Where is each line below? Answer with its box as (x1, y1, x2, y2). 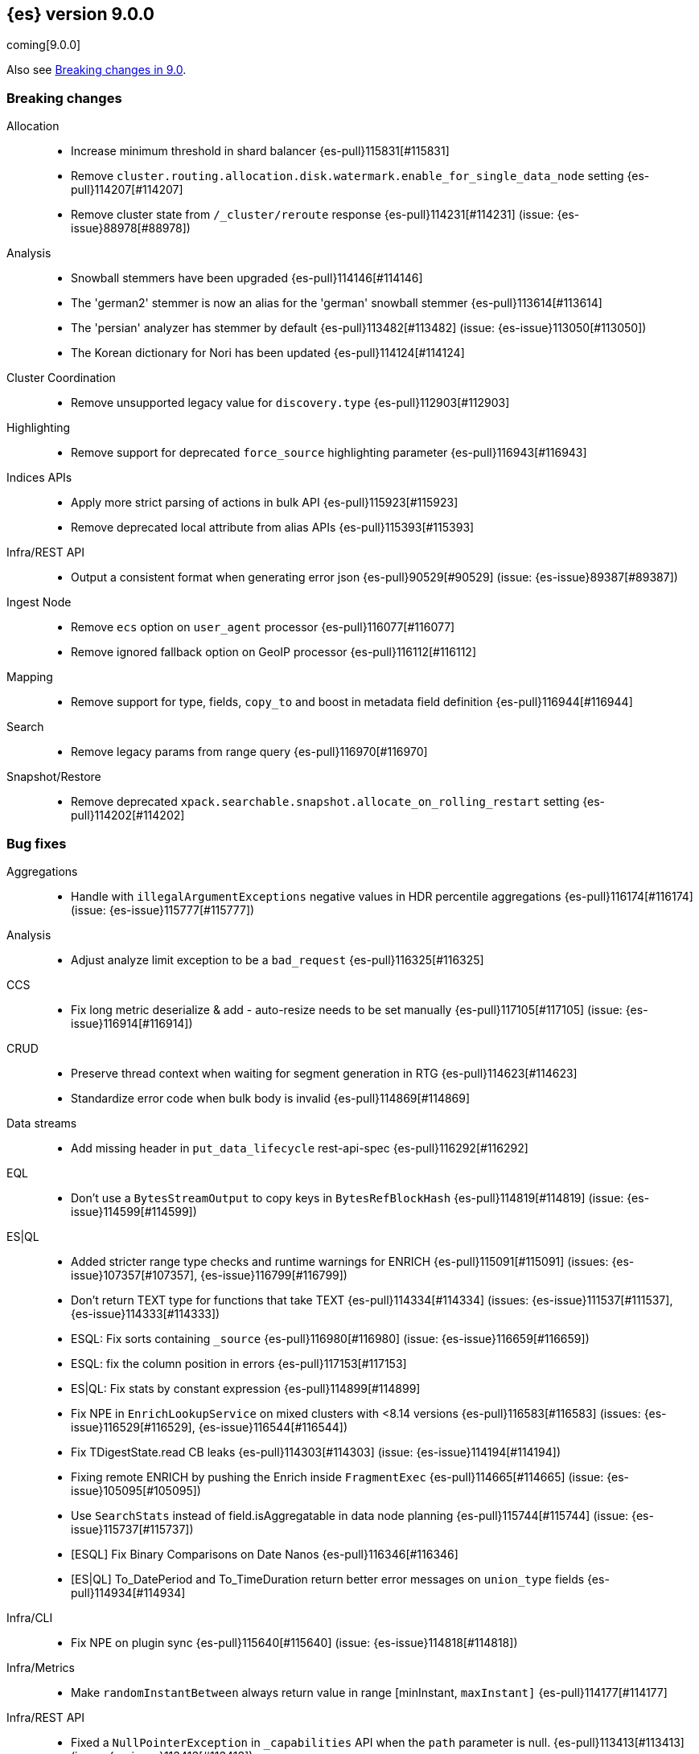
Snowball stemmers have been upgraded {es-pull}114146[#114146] (71, 271, 423, 285)
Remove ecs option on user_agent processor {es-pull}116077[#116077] (71, 620, 455, 635)
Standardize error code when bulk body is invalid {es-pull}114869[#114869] (71, 1091, 471, 1105)
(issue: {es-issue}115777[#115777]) (71, 902, 255, 917)
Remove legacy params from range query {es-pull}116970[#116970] (71, 745, 428, 759)
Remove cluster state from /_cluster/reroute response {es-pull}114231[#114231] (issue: (71, 207, 554, 222)
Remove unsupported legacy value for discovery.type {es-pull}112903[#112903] (71, 396, 510, 410)
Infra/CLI (6, 1610, 53, 1625)
